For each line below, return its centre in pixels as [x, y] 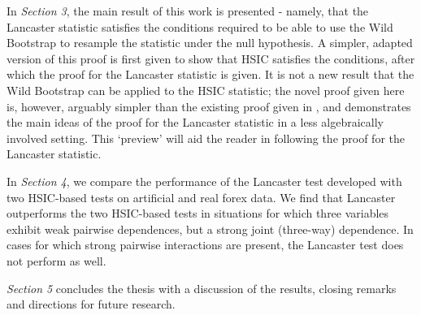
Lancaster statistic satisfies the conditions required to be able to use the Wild [200, 26]
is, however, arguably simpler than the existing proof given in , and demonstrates [209, 106]
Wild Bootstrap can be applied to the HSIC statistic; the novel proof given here [206, 90]
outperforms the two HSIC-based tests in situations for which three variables [198, 213]
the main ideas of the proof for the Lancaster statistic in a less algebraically [195, 122]
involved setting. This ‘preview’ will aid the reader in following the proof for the [206, 138]
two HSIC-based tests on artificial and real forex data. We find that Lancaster [201, 197]
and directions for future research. [91, 304]
